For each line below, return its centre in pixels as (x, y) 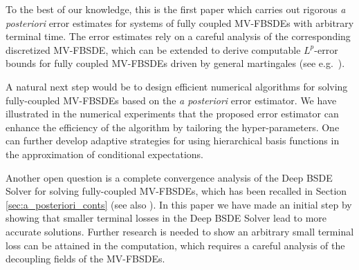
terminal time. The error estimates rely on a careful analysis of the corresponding (178, 36)
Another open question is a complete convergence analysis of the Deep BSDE (169, 177)
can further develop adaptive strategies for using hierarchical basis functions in (173, 141)
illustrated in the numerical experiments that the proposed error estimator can (172, 114)
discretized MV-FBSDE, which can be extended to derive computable (153, 49)
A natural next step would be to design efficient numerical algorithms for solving (177, 86)
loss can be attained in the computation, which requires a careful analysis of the (175, 245)
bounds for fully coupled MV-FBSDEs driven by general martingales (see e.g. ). (175, 63)
